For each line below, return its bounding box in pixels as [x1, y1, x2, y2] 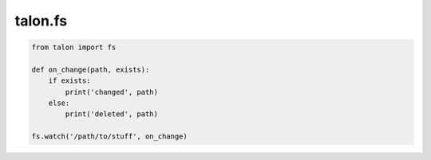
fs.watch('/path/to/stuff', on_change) [31, 132, 188, 141]
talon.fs [14, 12, 68, 29]
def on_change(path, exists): [31, 64, 150, 74]
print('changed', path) [65, 88, 159, 96]
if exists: [48, 76, 91, 85]
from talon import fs [31, 43, 117, 52]
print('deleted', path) [65, 110, 159, 119]
